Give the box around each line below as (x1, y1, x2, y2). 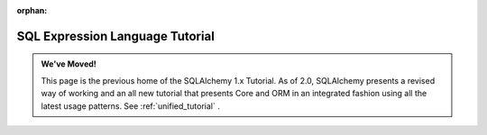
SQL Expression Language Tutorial (16, 28, 216, 44)
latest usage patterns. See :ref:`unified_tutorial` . (41, 100, 220, 112)
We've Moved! (41, 58, 96, 69)
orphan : (16, 5, 48, 15)
